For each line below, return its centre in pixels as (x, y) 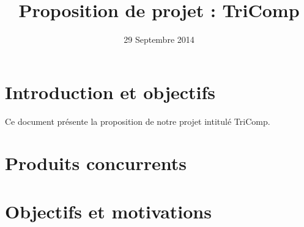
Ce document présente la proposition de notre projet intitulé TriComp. (138, 121)
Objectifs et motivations (108, 211)
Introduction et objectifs (110, 91)
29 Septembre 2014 (159, 39)
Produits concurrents (96, 163)
